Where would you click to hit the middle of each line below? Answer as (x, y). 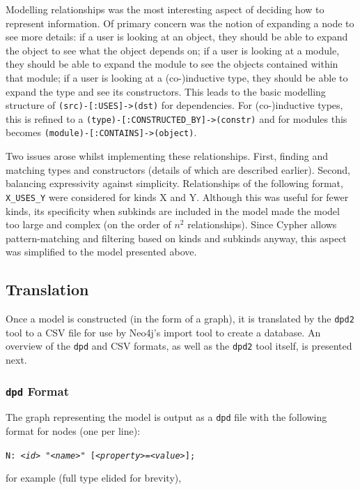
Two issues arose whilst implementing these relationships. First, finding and (167, 156)
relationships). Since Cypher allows (262, 224)
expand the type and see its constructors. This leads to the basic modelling (166, 91)
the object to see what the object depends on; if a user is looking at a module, (173, 50)
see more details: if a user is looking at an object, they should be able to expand (177, 37)
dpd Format (37, 391)
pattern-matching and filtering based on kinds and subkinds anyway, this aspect (176, 238)
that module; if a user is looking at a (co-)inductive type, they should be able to (177, 77)
